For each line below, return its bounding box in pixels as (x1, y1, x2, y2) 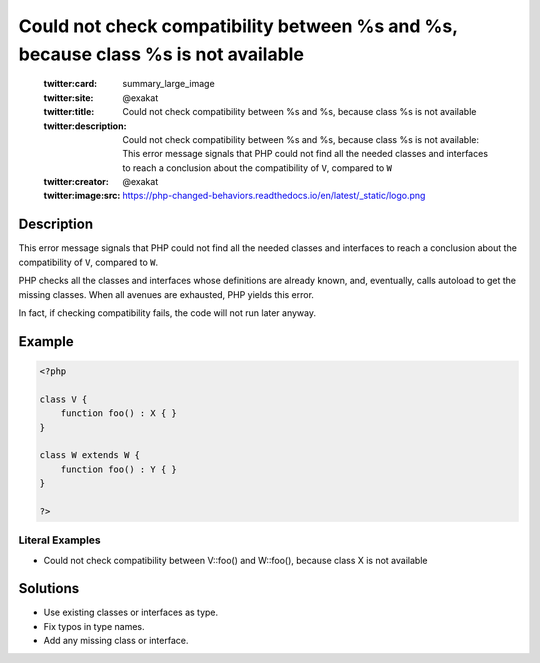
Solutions (18, 580, 80, 597)
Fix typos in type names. (43, 620, 145, 632)
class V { (39, 393, 88, 405)
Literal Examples (18, 533, 101, 547)
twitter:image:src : (43, 190, 121, 202)
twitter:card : (43, 78, 98, 90)
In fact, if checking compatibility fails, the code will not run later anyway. (18, 306, 317, 319)
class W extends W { (39, 450, 140, 461)
